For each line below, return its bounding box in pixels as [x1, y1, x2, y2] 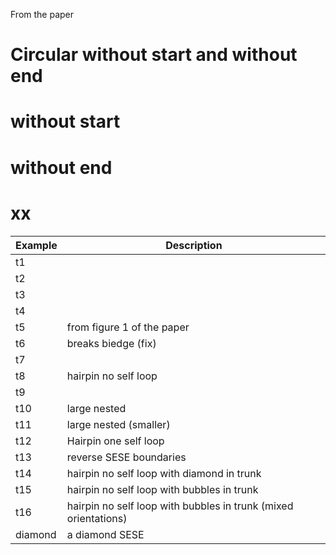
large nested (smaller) [66, 417, 171, 431]
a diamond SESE [66, 527, 145, 541]
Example [15, 238, 58, 252]
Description [165, 238, 223, 252]
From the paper [10, 9, 75, 20]
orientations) [66, 511, 128, 525]
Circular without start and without [10, 44, 298, 66]
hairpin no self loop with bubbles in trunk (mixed [66, 499, 294, 513]
